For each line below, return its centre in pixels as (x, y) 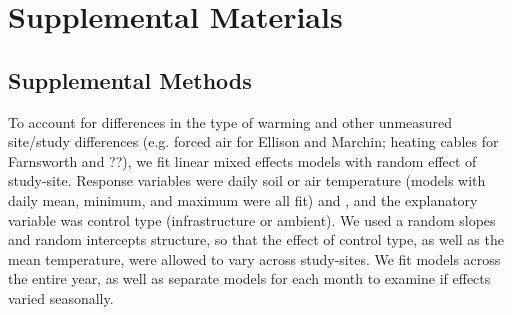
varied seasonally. (61, 297)
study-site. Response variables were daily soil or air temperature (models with (247, 180)
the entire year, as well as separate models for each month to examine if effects (249, 278)
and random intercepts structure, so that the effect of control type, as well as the (256, 239)
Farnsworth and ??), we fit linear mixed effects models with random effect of (242, 160)
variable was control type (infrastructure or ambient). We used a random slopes (252, 219)
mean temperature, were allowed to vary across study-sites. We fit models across (254, 258)
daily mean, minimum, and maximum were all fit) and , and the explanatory (243, 199)
